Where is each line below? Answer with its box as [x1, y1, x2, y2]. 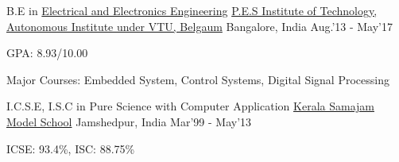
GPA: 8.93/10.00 [6, 44, 88, 61]
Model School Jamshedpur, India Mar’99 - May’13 [6, 113, 252, 129]
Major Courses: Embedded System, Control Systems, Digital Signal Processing [6, 71, 389, 87]
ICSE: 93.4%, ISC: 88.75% [6, 140, 135, 156]
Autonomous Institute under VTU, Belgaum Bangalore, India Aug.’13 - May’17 [6, 17, 393, 34]
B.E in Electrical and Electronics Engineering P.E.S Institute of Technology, [6, 2, 378, 18]
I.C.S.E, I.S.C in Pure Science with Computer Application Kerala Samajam [6, 98, 374, 114]
